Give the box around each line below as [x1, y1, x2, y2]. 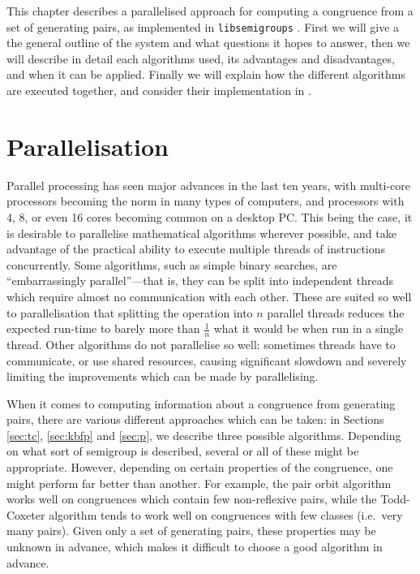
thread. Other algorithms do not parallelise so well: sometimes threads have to [6, 335, 396, 352]
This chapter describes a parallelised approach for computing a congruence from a [6, 2, 414, 19]
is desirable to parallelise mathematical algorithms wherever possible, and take [6, 224, 396, 241]
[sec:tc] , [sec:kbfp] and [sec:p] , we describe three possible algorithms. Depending [6, 426, 401, 443]
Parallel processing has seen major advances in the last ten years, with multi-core [6, 176, 410, 193]
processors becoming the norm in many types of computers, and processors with [6, 192, 405, 209]
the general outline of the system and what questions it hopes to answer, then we [6, 34, 410, 51]
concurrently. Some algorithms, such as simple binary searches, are [6, 256, 337, 273]
